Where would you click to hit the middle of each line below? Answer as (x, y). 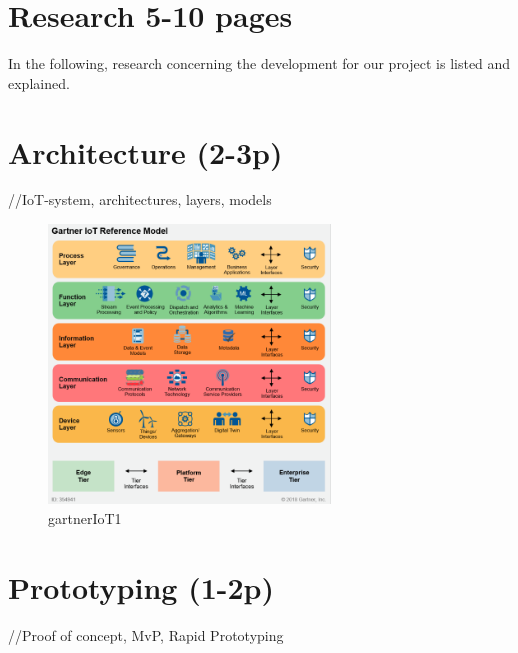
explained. (39, 82)
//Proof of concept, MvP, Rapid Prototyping (146, 634)
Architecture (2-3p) (145, 151)
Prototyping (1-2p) (141, 586)
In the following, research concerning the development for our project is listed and (259, 63)
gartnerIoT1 (85, 517)
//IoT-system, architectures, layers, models (140, 199)
